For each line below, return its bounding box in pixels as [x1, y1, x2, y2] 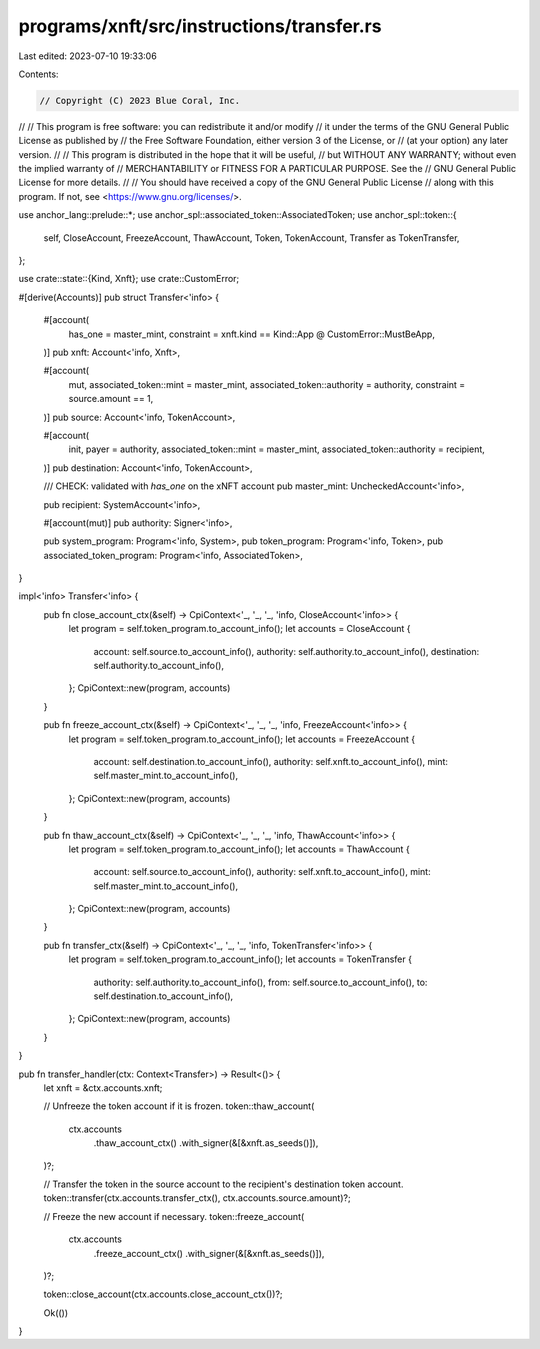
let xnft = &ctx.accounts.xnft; [43, 1082, 163, 1094]
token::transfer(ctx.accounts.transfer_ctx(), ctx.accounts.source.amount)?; [43, 1192, 351, 1204]
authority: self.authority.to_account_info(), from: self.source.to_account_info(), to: [93, 976, 428, 988]
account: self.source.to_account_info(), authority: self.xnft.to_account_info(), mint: [93, 866, 431, 878]
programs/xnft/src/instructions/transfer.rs [18, 15, 382, 37]
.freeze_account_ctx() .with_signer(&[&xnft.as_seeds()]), [93, 1247, 325, 1259]
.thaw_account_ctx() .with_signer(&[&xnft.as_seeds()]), [93, 1137, 319, 1149]
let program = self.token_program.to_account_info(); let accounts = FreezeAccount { [68, 733, 415, 745]
